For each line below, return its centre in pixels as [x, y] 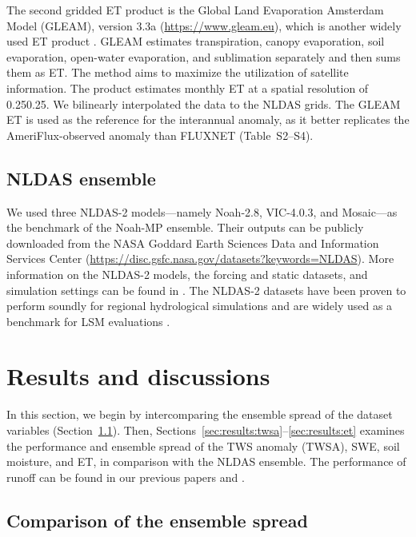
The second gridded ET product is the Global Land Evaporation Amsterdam [195, 10]
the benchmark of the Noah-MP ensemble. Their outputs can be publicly [185, 227]
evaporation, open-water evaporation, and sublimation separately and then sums [204, 56]
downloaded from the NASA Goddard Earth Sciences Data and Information [193, 243]
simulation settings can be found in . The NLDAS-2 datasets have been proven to [206, 290]
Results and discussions [138, 376]
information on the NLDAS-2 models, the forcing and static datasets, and [187, 274]
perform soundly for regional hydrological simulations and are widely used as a [200, 306]
